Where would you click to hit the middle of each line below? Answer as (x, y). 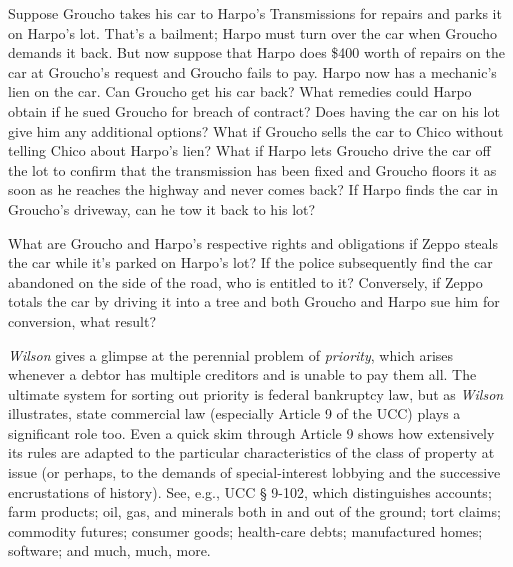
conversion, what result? (82, 320)
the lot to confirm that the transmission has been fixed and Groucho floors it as (252, 169)
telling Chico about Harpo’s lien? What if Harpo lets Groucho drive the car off (249, 150)
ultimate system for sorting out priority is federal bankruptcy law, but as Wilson (256, 393)
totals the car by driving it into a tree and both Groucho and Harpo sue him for (254, 301)
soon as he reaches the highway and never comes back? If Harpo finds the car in (253, 189)
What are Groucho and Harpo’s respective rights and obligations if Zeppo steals (253, 242)
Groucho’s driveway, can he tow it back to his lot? (162, 208)
